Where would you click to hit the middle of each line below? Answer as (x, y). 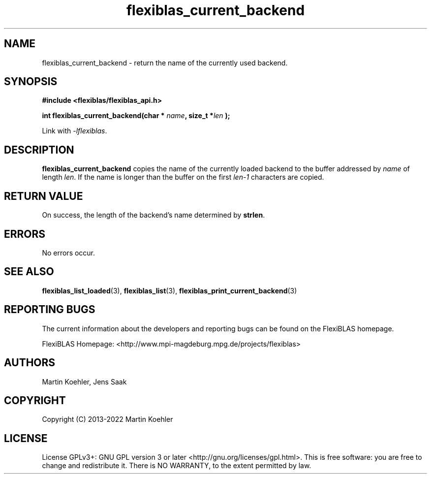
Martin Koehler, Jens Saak (84, 382)
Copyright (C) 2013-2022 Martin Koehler (108, 419)
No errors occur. (69, 253)
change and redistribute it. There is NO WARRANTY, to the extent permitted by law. (177, 466)
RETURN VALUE (44, 196)
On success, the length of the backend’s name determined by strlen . (154, 215)
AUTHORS (30, 363)
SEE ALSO (29, 272)
